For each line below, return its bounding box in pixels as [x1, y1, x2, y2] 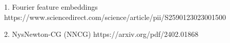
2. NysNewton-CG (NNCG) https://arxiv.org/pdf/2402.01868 [4, 29, 199, 39]
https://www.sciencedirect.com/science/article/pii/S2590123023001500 [4, 11, 226, 22]
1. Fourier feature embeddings [4, 2, 98, 12]
